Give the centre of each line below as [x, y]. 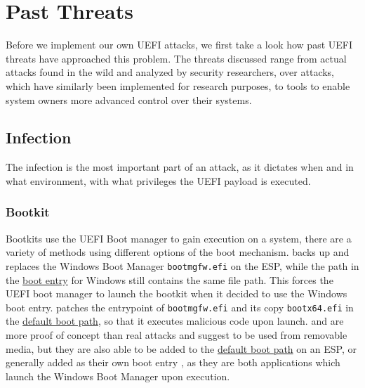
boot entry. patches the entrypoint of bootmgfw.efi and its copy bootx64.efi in [180, 307]
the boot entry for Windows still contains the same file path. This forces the [170, 279]
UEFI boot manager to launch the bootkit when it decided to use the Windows [177, 293]
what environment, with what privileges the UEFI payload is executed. [158, 180]
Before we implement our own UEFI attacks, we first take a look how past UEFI [179, 45]
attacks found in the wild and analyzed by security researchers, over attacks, [170, 72]
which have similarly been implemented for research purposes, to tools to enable [178, 85]
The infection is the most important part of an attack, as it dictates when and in [180, 167]
